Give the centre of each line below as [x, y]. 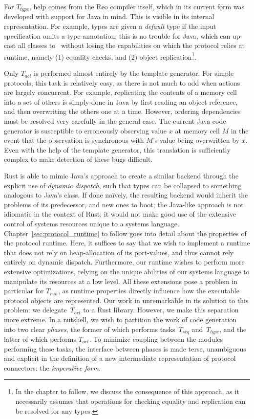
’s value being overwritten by [196, 140]
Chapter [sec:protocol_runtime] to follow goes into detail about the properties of [125, 233]
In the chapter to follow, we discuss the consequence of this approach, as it [127, 391]
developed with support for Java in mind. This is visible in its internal [109, 16]
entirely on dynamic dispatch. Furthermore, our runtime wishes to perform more [124, 262]
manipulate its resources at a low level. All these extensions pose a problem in [121, 281]
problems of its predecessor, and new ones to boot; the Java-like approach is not [124, 204]
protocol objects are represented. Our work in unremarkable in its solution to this [126, 300]
